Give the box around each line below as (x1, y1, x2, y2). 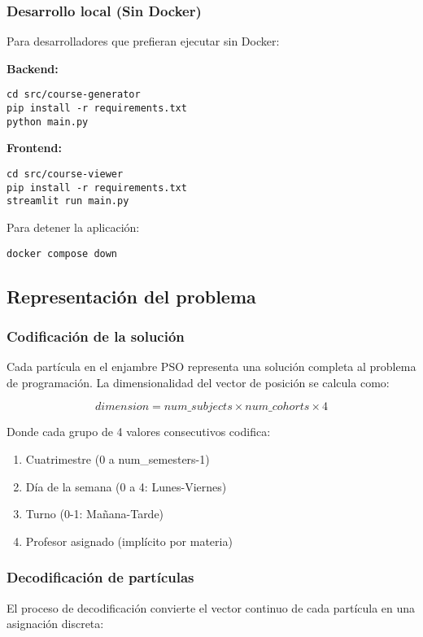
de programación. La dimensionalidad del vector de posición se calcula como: (7, 373, 390, 390)
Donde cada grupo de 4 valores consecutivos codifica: (7, 423, 271, 440)
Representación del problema (7, 283, 256, 308)
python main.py (7, 116, 89, 128)
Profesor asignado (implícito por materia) (25, 532, 233, 549)
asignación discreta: (7, 615, 104, 632)
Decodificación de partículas (7, 567, 194, 587)
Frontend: (7, 139, 62, 156)
